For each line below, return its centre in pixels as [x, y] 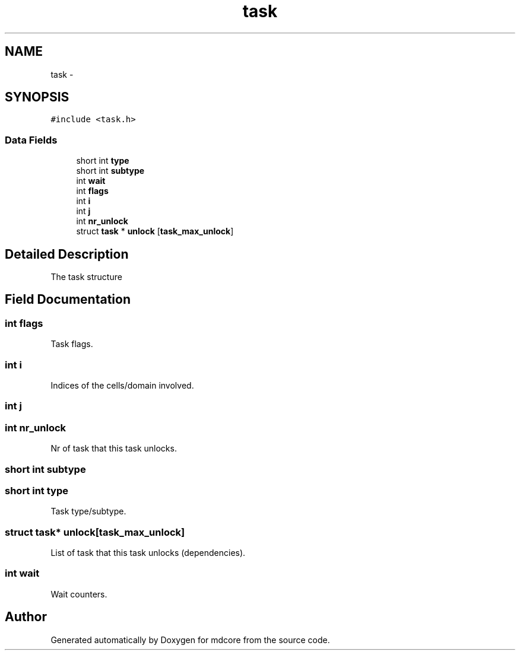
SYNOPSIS [37, 97]
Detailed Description [67, 254]
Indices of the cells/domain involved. [122, 385]
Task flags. [72, 344]
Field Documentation [68, 300]
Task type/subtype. [88, 511]
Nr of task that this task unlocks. [114, 449]
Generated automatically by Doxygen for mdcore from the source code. [190, 640]
